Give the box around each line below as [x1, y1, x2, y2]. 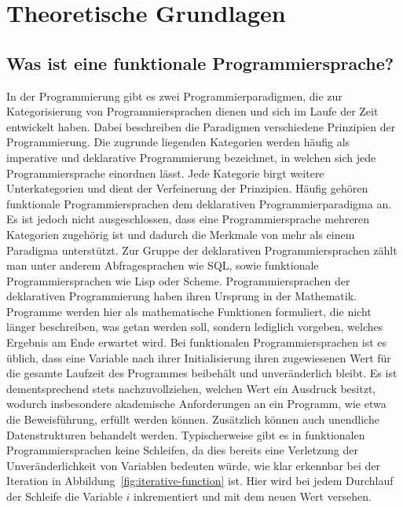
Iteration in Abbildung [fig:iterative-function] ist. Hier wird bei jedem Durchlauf [6, 472, 394, 489]
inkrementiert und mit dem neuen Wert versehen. [134, 488, 372, 505]
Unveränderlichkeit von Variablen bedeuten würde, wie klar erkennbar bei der [6, 457, 380, 473]
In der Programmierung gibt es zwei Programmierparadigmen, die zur [6, 87, 343, 104]
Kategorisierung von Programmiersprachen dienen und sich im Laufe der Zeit [6, 103, 379, 119]
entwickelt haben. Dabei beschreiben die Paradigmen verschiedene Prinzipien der [6, 118, 396, 134]
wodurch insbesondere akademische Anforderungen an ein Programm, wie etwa [6, 395, 387, 412]
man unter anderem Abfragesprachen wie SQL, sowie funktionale [6, 257, 319, 274]
